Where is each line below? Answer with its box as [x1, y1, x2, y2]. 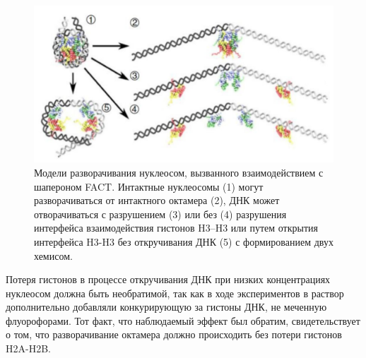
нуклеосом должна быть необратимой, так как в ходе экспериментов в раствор [6, 285, 344, 300]
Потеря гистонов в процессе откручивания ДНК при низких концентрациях [6, 272, 331, 287]
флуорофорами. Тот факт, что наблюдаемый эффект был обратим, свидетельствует [6, 313, 360, 328]
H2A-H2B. [6, 341, 51, 356]
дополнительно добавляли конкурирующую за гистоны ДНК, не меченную [6, 299, 327, 314]
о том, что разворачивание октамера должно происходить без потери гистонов [6, 327, 342, 342]
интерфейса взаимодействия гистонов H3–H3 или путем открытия [34, 220, 319, 235]
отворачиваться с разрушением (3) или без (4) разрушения [34, 206, 287, 221]
